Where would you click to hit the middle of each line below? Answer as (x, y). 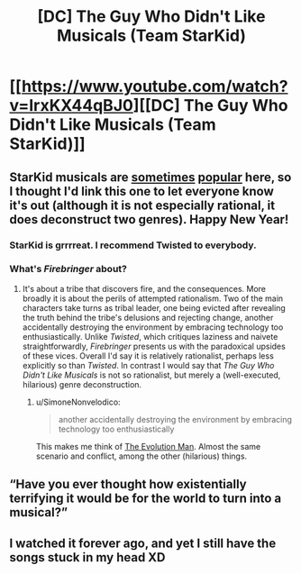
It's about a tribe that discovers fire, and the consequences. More (144, 288)
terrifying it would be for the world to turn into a (146, 499)
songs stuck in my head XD (87, 557)
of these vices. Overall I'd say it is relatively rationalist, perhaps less (148, 355)
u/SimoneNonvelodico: (78, 402)
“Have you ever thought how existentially (128, 484)
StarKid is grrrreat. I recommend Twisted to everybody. (133, 245)
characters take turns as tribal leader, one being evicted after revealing (154, 307)
